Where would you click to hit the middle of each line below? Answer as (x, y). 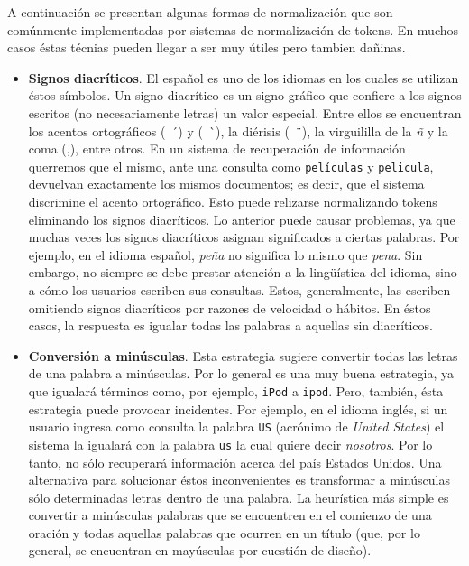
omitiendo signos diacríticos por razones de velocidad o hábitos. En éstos (230, 307)
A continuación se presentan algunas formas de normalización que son (200, 12)
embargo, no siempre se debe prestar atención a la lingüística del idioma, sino (243, 272)
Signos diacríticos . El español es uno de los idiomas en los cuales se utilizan (244, 77)
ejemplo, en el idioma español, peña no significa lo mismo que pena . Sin (225, 254)
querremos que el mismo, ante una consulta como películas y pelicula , (231, 166)
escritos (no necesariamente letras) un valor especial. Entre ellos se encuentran (245, 112)
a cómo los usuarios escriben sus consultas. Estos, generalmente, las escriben (239, 289)
